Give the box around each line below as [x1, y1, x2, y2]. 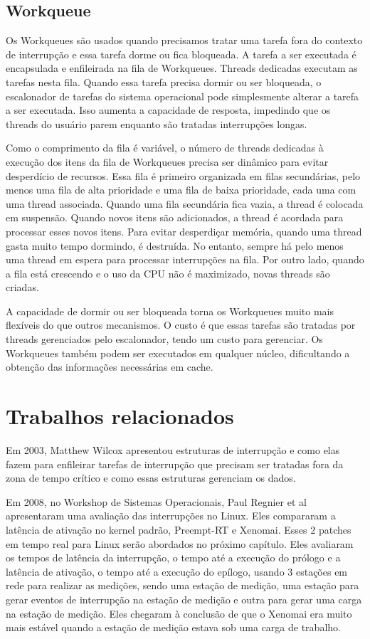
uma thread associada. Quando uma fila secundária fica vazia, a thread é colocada [6, 196, 364, 211]
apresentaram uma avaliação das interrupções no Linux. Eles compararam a [6, 508, 336, 523]
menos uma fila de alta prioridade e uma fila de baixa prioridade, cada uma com [6, 182, 356, 197]
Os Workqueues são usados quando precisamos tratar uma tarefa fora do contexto [6, 33, 363, 48]
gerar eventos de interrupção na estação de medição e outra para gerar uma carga [6, 591, 362, 606]
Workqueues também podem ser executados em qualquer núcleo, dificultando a [6, 345, 350, 360]
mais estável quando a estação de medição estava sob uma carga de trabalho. [6, 620, 341, 635]
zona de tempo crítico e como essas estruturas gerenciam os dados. [6, 470, 296, 485]
